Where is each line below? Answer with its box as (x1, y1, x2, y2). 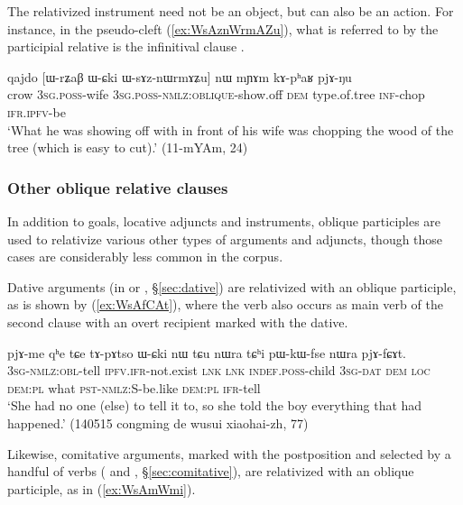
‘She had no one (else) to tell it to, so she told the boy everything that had (7, 396, 422, 415)
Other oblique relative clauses (7, 176, 228, 198)
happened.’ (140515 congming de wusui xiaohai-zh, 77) (7, 413, 309, 432)
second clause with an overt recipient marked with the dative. (7, 312, 348, 331)
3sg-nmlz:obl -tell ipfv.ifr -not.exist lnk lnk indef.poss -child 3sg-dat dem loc (7, 361, 431, 380)
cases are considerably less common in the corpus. (7, 247, 283, 266)
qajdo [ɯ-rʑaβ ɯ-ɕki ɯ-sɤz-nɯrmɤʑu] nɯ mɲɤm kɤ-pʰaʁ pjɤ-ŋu (7, 67, 352, 86)
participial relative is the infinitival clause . (7, 37, 245, 56)
